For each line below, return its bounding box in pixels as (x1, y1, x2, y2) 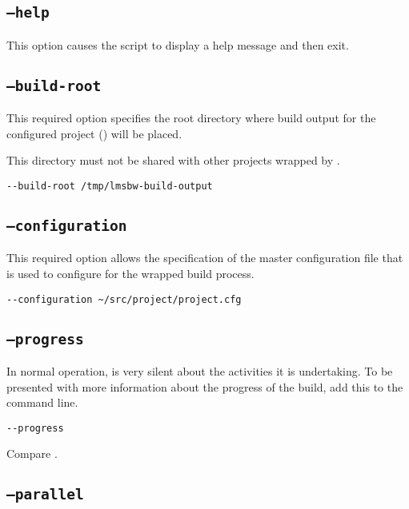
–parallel (6, 486, 84, 503)
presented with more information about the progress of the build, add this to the (6, 378, 403, 395)
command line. (6, 394, 78, 411)
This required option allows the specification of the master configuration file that (6, 249, 403, 266)
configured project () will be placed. (6, 125, 182, 141)
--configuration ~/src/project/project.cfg (6, 293, 242, 305)
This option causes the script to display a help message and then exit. (6, 36, 349, 53)
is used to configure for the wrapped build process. (6, 264, 255, 281)
